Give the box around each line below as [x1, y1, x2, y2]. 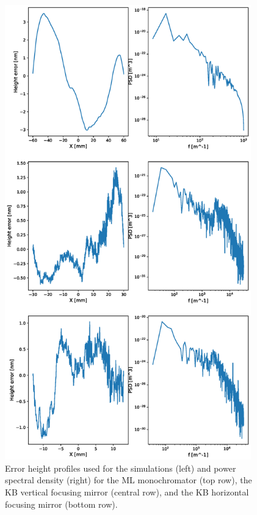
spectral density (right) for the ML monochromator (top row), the [5, 474, 252, 486]
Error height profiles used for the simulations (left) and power [5, 461, 236, 474]
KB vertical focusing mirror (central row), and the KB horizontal [5, 485, 249, 498]
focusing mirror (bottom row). [5, 497, 118, 510]
